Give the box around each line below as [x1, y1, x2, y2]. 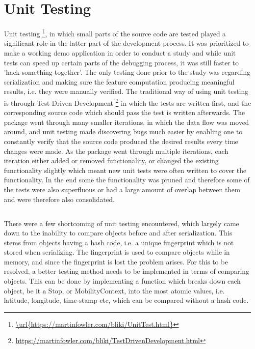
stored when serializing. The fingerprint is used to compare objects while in [4, 247, 230, 257]
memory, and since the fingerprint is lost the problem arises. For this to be [4, 256, 228, 266]
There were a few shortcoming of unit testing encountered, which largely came [4, 218, 239, 228]
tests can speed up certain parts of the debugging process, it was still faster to [4, 57, 239, 67]
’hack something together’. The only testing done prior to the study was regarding [4, 67, 251, 77]
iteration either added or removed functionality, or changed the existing [4, 155, 219, 166]
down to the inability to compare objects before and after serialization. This [4, 228, 232, 238]
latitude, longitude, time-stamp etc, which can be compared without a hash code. [4, 295, 249, 305]
